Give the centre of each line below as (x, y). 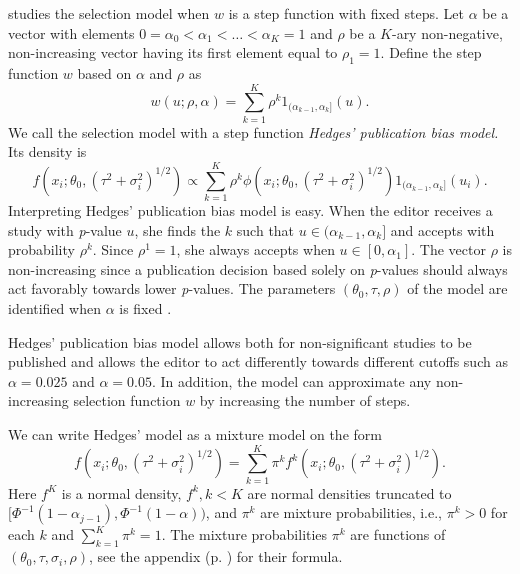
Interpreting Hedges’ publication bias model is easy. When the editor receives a (250, 210)
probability (41, 249)
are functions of (398, 534)
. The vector (448, 249)
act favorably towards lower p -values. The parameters (172, 288)
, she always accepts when (255, 249)
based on (104, 72)
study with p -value (65, 229)
